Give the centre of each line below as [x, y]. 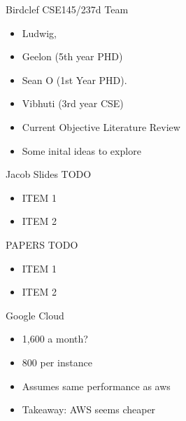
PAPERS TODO [42, 244]
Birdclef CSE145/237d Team [67, 9]
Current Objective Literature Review [101, 126]
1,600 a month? [55, 339]
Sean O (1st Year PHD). [74, 80]
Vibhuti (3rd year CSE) [73, 103]
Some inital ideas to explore [81, 150]
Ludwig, [40, 33]
